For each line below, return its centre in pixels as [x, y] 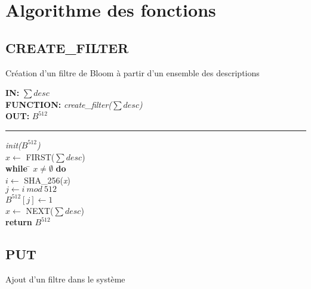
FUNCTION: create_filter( [59, 104]
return [19, 222]
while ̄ [18, 168]
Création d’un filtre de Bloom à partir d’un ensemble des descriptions [133, 72]
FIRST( [40, 156]
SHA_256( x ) [47, 180]
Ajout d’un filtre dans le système [65, 279]
